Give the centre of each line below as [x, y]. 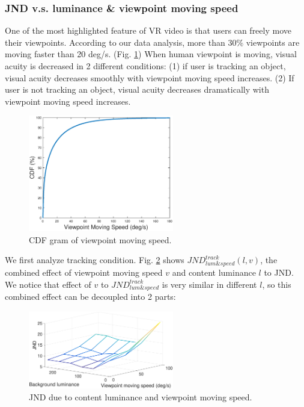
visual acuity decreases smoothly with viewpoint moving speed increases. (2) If [150, 77]
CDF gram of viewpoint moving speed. [100, 239]
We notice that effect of [48, 284]
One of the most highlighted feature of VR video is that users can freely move [148, 30]
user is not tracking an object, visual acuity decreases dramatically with [137, 89]
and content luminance [214, 272]
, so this [277, 284]
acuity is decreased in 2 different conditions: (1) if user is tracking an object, [145, 66]
